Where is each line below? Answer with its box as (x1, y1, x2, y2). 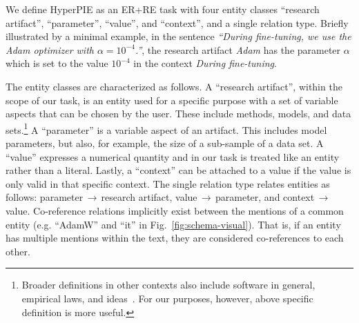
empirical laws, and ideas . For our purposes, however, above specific (21, 291, 313, 305)
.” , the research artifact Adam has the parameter (135, 42, 341, 57)
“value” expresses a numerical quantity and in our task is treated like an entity (6, 149, 340, 164)
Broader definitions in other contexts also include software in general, (21, 277, 316, 292)
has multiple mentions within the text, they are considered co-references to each (6, 231, 344, 245)
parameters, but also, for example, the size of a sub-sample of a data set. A (6, 136, 324, 150)
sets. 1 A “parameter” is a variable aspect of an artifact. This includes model (6, 120, 327, 137)
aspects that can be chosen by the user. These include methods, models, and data (6, 106, 351, 121)
